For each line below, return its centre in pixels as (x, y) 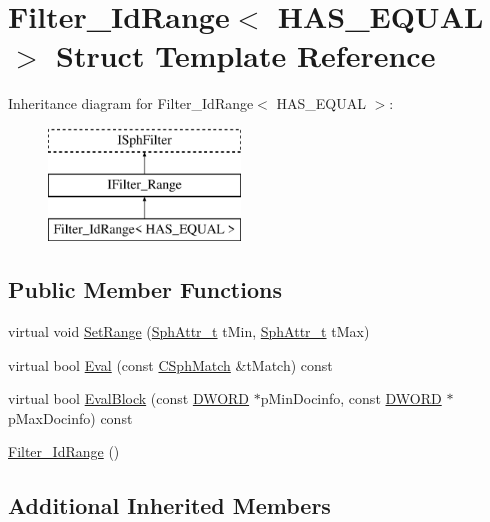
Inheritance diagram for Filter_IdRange (131, 103)
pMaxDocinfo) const (70, 417)
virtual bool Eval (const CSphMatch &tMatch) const (170, 364)
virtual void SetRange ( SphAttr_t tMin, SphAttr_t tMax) (189, 331)
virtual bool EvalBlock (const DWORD (129, 398)
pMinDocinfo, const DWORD (351, 398)
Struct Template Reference (246, 55)
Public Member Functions (145, 289)
